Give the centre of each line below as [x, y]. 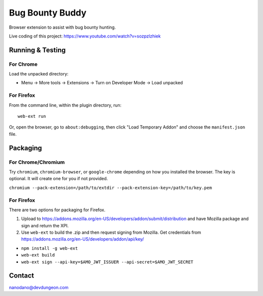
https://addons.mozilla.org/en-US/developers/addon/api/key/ [83, 239]
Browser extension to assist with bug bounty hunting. [63, 27]
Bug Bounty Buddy [48, 13]
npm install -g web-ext [49, 248]
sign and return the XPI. [45, 225]
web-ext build [38, 255]
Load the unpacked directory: [39, 74]
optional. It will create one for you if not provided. [58, 179]
